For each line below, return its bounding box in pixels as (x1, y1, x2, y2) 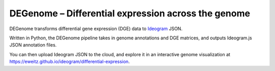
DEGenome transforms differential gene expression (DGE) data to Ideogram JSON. (9, 26, 183, 32)
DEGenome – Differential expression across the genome (9, 8, 251, 19)
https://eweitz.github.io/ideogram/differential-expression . (9, 59, 130, 65)
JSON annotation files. (9, 42, 57, 48)
